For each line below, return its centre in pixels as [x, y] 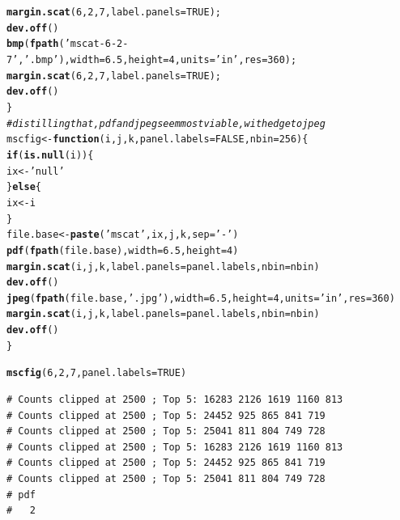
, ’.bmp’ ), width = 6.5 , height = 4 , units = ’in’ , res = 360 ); [157, 59]
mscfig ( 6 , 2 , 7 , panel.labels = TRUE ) [97, 373]
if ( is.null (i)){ [50, 155]
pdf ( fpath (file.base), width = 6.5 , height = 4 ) [123, 250]
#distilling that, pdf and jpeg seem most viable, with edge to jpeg [166, 123]
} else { [24, 187]
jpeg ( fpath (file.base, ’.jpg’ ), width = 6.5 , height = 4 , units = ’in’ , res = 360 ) [201, 298]
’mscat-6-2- [96, 44]
